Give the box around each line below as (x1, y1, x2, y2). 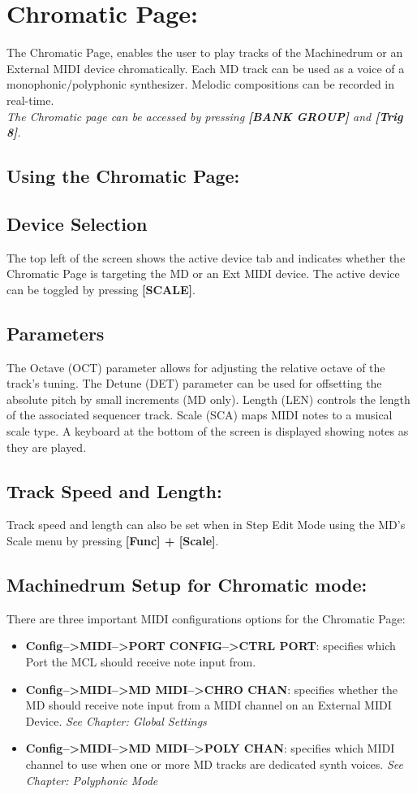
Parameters (6, 320, 105, 345)
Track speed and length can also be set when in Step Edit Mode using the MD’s (6, 516, 406, 533)
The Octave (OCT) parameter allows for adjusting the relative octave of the (6, 358, 385, 375)
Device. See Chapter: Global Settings (25, 712, 207, 729)
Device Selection (6, 210, 148, 236)
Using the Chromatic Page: (6, 163, 240, 189)
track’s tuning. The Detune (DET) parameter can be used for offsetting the (6, 375, 382, 392)
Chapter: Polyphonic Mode (25, 771, 158, 788)
